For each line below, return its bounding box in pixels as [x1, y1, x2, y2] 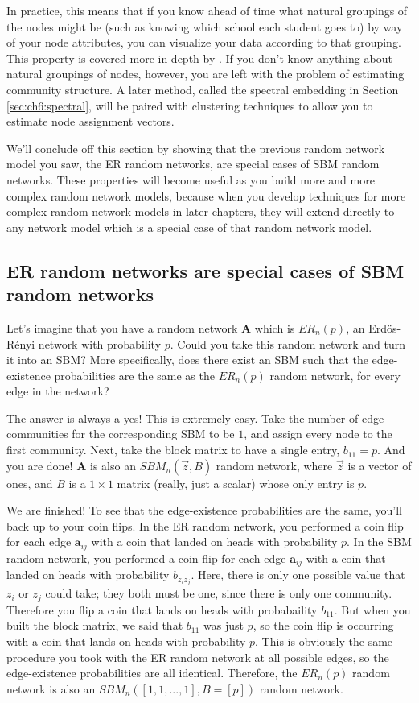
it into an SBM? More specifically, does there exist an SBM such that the [6, 351, 368, 368]
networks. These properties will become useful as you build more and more [6, 171, 375, 188]
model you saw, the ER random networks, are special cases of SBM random [6, 155, 380, 172]
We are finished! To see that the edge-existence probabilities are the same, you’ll [6, 502, 403, 519]
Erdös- [368, 319, 401, 336]
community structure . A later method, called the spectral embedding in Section [6, 81, 399, 97]
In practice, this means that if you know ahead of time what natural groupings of [6, 2, 408, 19]
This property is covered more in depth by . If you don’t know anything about [6, 49, 392, 66]
